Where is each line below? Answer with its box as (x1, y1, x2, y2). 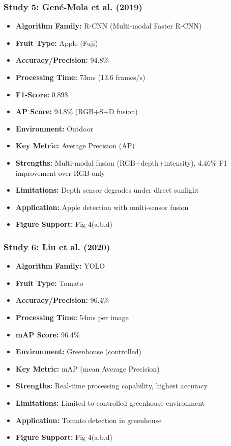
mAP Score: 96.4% (15, 329, 80, 339)
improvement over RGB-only (15, 167, 105, 178)
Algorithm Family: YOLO (15, 260, 105, 271)
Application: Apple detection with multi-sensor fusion (15, 201, 189, 212)
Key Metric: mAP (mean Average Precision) (15, 363, 160, 374)
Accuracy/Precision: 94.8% (15, 55, 109, 65)
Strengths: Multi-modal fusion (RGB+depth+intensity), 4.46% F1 (15, 157, 227, 168)
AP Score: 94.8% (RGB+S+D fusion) (15, 106, 138, 117)
